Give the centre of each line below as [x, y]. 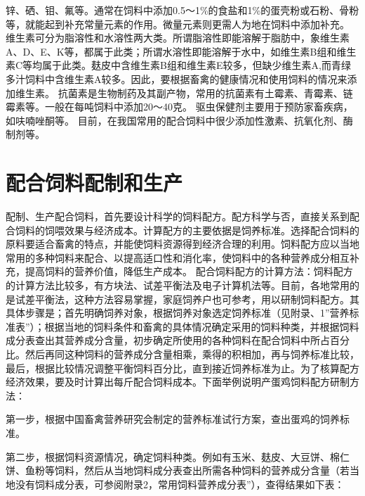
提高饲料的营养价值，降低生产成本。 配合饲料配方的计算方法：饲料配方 [189, 271]
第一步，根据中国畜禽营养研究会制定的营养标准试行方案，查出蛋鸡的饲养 [173, 419]
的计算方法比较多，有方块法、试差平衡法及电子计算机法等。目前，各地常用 [178, 285]
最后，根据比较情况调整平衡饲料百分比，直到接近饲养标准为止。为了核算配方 [182, 368]
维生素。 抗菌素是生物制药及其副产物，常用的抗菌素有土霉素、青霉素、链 [184, 93]
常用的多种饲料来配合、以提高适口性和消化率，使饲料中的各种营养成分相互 [178, 257]
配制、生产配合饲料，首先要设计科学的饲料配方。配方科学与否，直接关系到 [178, 216]
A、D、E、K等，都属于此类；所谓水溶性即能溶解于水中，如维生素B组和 [171, 51]
